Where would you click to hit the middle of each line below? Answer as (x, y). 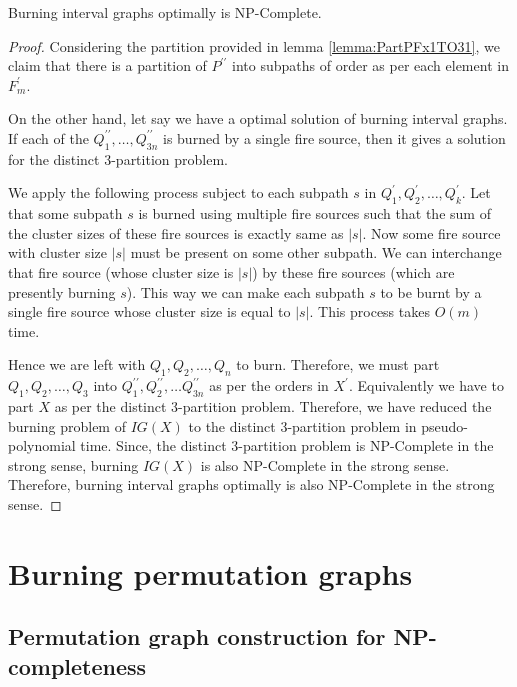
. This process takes (369, 311)
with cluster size (57, 252)
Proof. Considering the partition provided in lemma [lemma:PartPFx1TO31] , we (254, 45)
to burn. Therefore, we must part (338, 364)
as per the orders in (269, 385)
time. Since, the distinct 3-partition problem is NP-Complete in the (287, 445)
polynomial (42, 445)
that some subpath (65, 213)
